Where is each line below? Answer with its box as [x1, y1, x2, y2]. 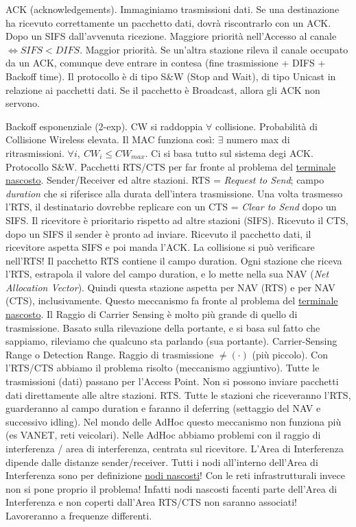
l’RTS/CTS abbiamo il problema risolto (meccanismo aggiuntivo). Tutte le [5, 360, 320, 375]
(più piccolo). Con [252, 347, 329, 361]
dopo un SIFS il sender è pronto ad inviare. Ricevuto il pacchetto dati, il [5, 226, 311, 241]
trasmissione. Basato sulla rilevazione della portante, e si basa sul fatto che [5, 320, 320, 334]
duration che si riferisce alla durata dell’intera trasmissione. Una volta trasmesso [5, 186, 343, 200]
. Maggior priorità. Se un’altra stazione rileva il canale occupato [80, 42, 348, 56]
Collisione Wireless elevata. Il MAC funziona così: [5, 132, 215, 147]
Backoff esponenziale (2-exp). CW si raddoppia [5, 119, 203, 133]
